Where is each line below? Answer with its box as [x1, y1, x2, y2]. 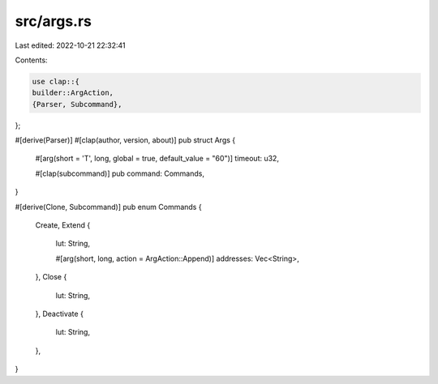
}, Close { [35, 272, 67, 282]
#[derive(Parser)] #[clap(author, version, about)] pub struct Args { [15, 135, 236, 145]
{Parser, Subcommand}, [32, 100, 122, 109]
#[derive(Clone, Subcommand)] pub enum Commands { [15, 202, 202, 211]
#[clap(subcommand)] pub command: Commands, [35, 169, 204, 178]
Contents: [15, 55, 48, 65]
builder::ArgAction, [32, 88, 114, 97]
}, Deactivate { [35, 309, 84, 318]
